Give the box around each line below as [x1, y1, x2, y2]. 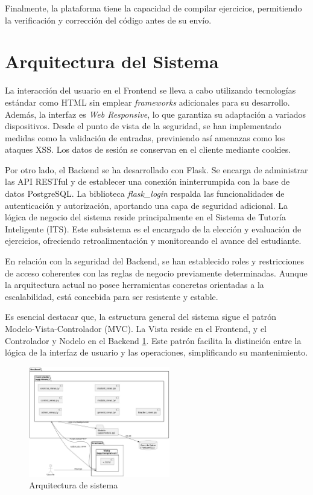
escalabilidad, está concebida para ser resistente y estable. [5, 290, 218, 302]
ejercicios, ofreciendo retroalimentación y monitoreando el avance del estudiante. [5, 234, 302, 247]
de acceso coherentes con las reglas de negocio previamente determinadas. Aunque [5, 266, 308, 279]
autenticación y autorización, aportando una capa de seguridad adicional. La [5, 199, 288, 211]
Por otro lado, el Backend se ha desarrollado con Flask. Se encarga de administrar [5, 163, 308, 176]
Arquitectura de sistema [29, 479, 118, 491]
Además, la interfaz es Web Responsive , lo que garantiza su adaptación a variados [5, 107, 306, 120]
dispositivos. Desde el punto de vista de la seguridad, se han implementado [5, 120, 282, 132]
